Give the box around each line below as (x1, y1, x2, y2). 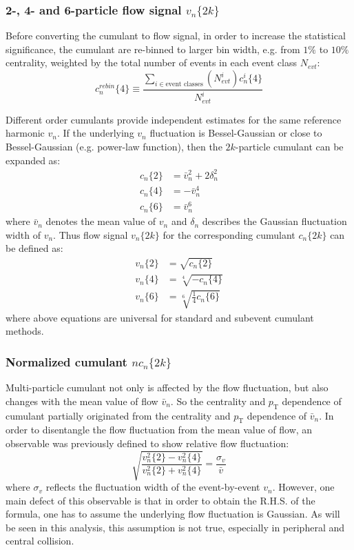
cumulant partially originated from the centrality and (6, 408, 231, 422)
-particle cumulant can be (235, 139, 344, 154)
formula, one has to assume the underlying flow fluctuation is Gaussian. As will (6, 507, 340, 521)
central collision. (6, 533, 74, 548)
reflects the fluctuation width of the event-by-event (45, 480, 260, 494)
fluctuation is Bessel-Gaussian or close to (149, 126, 322, 140)
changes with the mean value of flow (6, 393, 158, 408)
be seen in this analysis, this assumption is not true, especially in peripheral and (6, 520, 344, 534)
